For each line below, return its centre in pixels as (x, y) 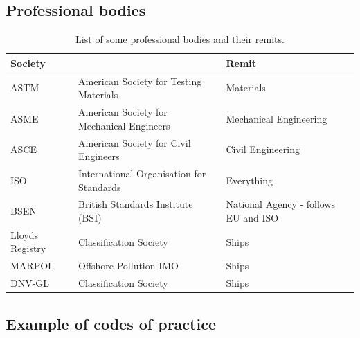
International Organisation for (142, 173)
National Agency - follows (281, 204)
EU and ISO (252, 217)
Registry (28, 248)
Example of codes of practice (111, 323)
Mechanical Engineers (124, 125)
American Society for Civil (134, 142)
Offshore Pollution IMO (128, 266)
